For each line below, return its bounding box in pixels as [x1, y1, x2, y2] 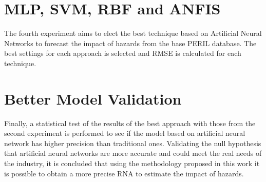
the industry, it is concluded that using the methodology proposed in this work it [4, 158, 260, 168]
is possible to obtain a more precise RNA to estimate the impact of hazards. [4, 168, 244, 178]
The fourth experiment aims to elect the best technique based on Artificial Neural [4, 28, 262, 38]
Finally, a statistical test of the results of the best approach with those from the [4, 117, 256, 128]
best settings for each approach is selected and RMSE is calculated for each [4, 48, 241, 58]
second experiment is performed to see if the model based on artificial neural [4, 128, 245, 138]
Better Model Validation [4, 88, 182, 109]
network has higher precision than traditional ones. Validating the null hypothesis [4, 137, 261, 148]
